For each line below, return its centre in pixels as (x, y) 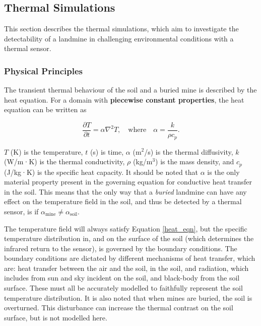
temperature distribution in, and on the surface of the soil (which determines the (129, 238)
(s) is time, (107, 151)
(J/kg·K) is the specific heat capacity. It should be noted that (101, 172)
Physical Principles (43, 71)
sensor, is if (21, 211)
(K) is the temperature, (47, 151)
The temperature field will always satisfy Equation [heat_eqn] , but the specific (126, 228)
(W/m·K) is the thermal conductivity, (64, 161)
